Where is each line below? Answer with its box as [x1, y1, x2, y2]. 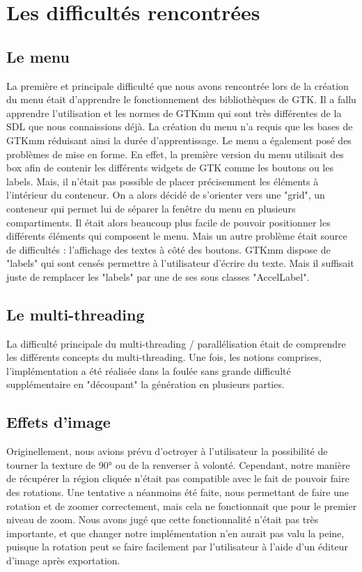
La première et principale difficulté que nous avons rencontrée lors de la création [6, 78, 349, 93]
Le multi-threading [6, 303, 145, 325]
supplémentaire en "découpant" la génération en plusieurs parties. [6, 377, 285, 392]
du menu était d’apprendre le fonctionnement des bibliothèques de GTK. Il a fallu [6, 92, 356, 107]
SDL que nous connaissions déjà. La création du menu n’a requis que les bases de [6, 119, 353, 134]
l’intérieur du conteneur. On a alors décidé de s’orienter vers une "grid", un [6, 187, 325, 202]
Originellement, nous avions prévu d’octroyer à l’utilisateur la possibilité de [6, 444, 328, 458]
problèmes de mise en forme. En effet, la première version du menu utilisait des [6, 146, 344, 161]
